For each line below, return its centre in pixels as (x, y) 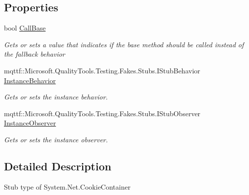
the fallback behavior (34, 54)
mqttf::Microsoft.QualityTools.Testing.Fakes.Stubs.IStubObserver (102, 113)
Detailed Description (58, 166)
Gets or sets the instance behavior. (56, 97)
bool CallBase (25, 28)
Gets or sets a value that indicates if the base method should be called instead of (124, 44)
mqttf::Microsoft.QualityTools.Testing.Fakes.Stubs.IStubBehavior (102, 70)
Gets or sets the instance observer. (56, 139)
